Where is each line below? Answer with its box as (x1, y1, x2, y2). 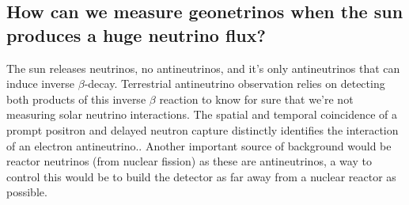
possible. (6, 184, 47, 200)
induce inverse (6, 75, 75, 92)
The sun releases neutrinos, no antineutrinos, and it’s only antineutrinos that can (6, 59, 400, 76)
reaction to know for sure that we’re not (159, 90, 354, 107)
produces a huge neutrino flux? (6, 22, 266, 47)
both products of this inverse (6, 90, 146, 107)
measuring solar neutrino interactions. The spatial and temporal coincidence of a (6, 106, 398, 123)
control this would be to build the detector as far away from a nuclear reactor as (6, 168, 396, 184)
